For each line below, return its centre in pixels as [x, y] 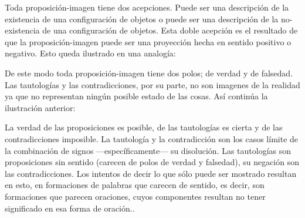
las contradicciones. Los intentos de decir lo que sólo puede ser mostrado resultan [151, 173]
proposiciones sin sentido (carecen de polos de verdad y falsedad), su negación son [152, 162]
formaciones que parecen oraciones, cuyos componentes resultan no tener [135, 196]
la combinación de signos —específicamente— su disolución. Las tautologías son [148, 150]
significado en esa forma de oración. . [70, 208]
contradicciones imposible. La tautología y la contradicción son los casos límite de [152, 138]
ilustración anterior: [40, 107]
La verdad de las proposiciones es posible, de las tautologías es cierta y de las [144, 127]
